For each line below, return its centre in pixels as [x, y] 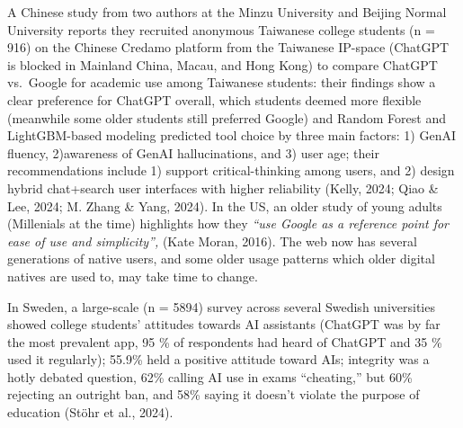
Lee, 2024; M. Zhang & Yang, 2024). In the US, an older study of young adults [225, 205]
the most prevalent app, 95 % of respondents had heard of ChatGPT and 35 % [225, 341]
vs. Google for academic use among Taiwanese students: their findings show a [222, 82]
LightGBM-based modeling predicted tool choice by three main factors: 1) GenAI [232, 135]
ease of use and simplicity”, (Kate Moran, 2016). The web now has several [212, 241]
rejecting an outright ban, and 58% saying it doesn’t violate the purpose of [214, 394]
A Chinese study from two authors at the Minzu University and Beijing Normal [227, 12]
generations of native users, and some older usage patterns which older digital [221, 259]
